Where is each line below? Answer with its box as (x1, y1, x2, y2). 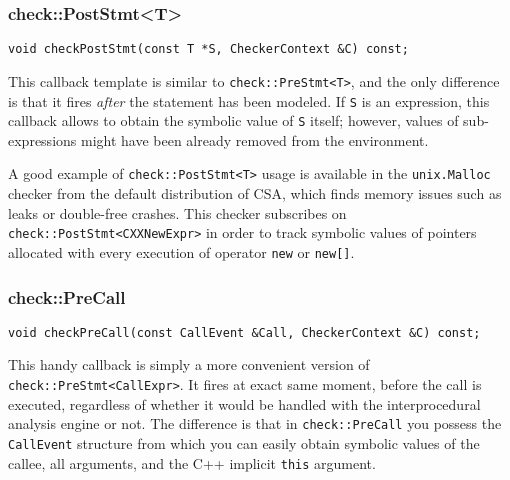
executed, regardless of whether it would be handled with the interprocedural (8, 393, 481, 414)
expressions (8, 129, 77, 150)
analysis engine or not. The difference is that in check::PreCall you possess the (8, 413, 502, 434)
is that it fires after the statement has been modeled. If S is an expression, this (8, 90, 490, 111)
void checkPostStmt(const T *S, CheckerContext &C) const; (8, 42, 409, 57)
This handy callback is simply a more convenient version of (8, 354, 370, 375)
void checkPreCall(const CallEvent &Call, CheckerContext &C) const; (8, 325, 481, 340)
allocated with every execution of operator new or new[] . (8, 241, 355, 262)
